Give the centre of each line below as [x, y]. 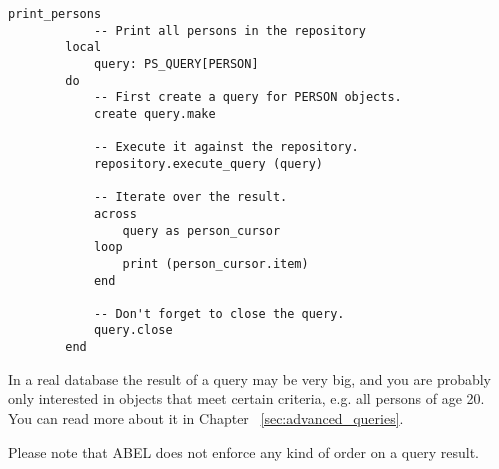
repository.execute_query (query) [208, 163]
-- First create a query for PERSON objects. [247, 97]
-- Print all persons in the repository [229, 30]
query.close [133, 330]
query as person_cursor [201, 230]
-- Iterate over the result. [190, 197]
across [115, 213]
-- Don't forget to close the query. [219, 313]
